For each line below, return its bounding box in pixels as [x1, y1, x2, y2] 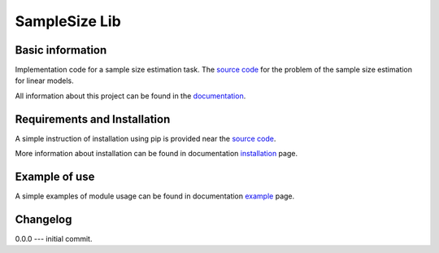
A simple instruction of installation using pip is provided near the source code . [15, 133, 276, 143]
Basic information [15, 43, 107, 57]
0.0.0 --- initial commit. [15, 233, 93, 243]
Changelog [15, 212, 72, 226]
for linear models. [15, 76, 75, 85]
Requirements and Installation [15, 112, 171, 126]
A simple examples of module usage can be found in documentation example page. [15, 191, 295, 201]
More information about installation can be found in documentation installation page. [15, 149, 298, 159]
